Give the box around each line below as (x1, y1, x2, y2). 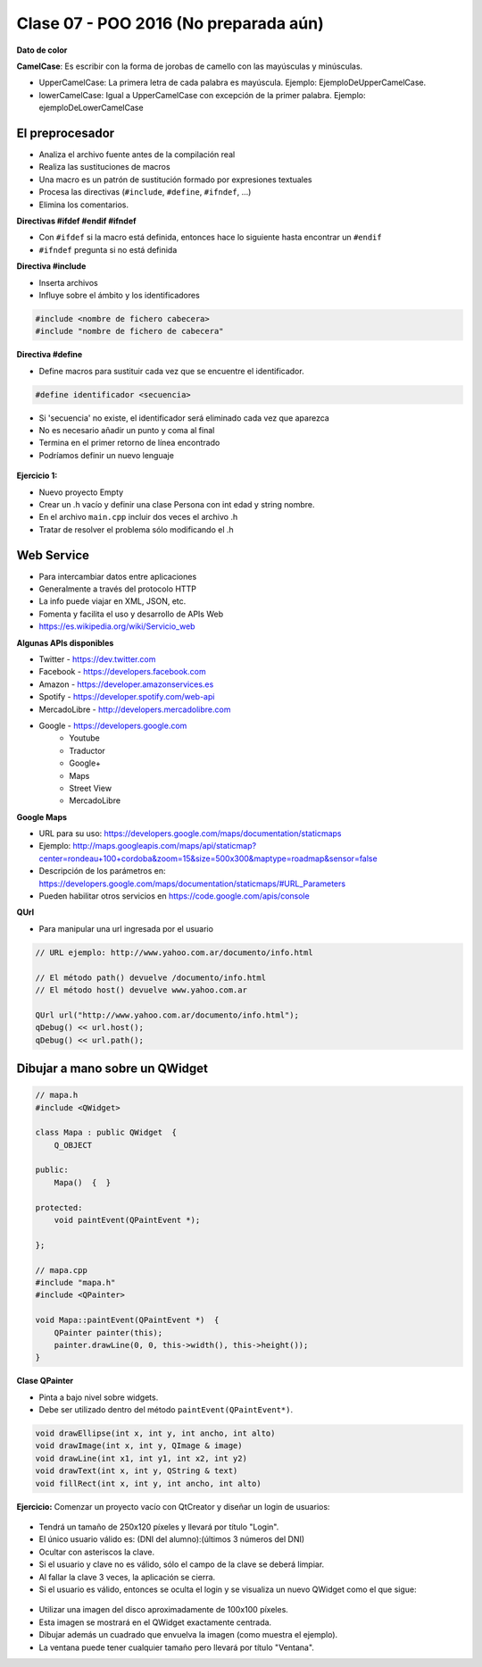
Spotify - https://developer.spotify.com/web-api (38, 691, 215, 702)
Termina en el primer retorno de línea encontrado (38, 438, 220, 448)
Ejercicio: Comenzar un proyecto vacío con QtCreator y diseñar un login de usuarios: (16, 1501, 330, 1512)
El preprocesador (16, 125, 115, 140)
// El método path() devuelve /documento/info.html (35, 972, 267, 983)
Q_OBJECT (54, 1140, 93, 1150)
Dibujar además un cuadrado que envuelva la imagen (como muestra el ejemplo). (38, 1629, 338, 1640)
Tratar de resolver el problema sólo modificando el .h (38, 524, 234, 535)
